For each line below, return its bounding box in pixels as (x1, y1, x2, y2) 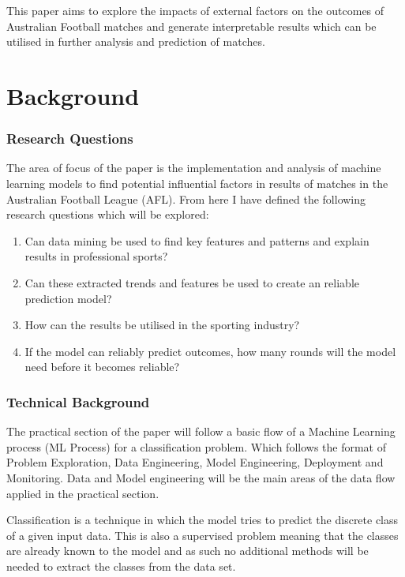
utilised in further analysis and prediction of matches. (6, 33, 265, 50)
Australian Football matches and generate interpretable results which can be (6, 17, 377, 34)
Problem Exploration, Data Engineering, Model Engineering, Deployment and (6, 454, 384, 470)
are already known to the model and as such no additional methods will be (6, 542, 369, 559)
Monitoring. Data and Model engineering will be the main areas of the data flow (6, 469, 396, 485)
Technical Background (6, 392, 150, 411)
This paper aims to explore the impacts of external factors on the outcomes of (6, 2, 384, 18)
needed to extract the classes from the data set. (6, 557, 236, 574)
